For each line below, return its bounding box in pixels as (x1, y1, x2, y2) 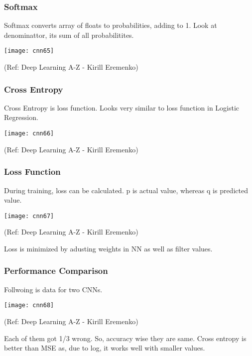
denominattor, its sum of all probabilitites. (4, 29, 134, 40)
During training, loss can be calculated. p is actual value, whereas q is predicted (4, 185, 248, 195)
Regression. (4, 112, 38, 122)
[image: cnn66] (4, 130, 54, 137)
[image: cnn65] (4, 47, 54, 55)
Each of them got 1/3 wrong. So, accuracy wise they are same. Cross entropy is (4, 333, 247, 343)
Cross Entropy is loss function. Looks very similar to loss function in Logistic (4, 102, 240, 113)
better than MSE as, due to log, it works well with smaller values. (4, 343, 205, 353)
